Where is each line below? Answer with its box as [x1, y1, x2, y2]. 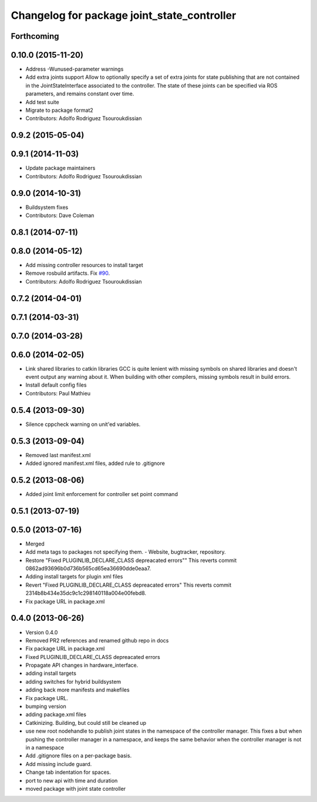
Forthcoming [11, 31, 59, 41]
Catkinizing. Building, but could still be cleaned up [25, 719, 147, 726]
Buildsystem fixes [25, 204, 69, 211]
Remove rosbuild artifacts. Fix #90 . [25, 269, 110, 277]
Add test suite [25, 98, 59, 105]
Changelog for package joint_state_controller [11, 9, 237, 22]
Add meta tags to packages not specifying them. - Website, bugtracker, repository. [25, 548, 226, 555]
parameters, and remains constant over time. [25, 90, 134, 97]
